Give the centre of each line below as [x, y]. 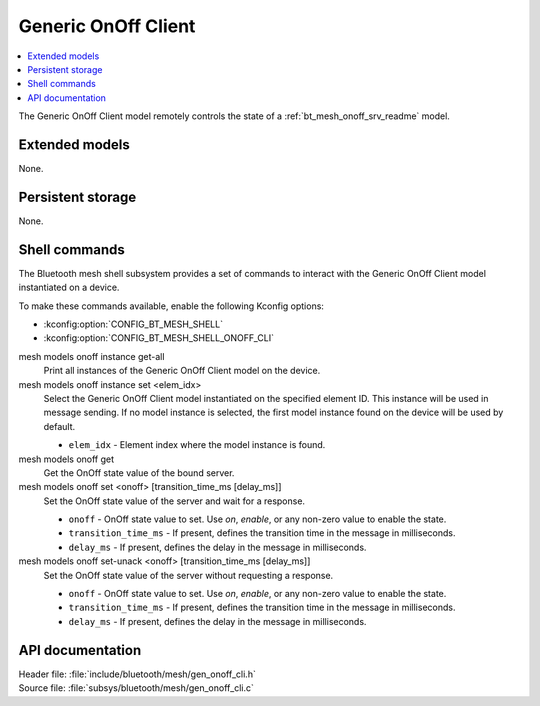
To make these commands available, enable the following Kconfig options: [171, 306]
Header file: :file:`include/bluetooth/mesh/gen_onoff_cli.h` [137, 674]
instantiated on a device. [69, 287]
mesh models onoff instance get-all [91, 356]
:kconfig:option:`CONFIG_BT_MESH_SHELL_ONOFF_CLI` [159, 338]
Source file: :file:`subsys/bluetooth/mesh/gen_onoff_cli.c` [136, 688]
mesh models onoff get [66, 459]
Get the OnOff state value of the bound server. [139, 472]
